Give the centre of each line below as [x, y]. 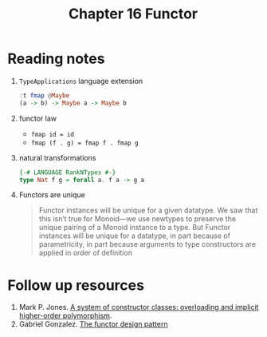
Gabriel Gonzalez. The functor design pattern [93, 324]
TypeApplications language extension [81, 81]
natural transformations [57, 157]
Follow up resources [76, 285]
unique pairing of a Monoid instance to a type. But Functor [135, 228]
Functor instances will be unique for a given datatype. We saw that [148, 210]
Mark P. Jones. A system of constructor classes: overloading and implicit [139, 307]
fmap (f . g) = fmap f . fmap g [84, 143]
